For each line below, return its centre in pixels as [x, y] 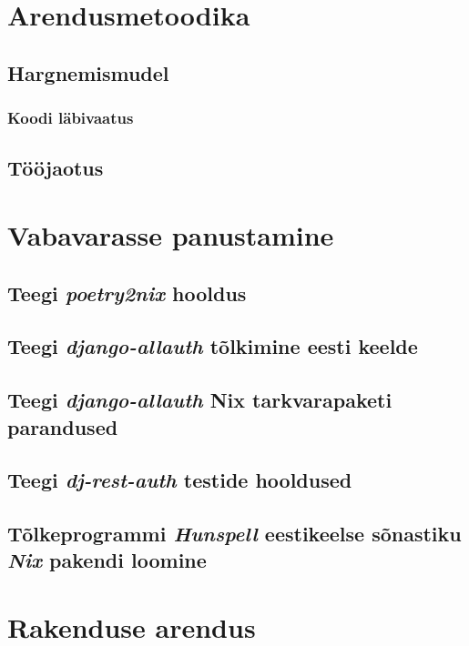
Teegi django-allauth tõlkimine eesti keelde [213, 346]
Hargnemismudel [88, 72]
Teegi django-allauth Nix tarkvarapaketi [200, 400]
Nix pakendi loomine [107, 560]
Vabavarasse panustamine [171, 234]
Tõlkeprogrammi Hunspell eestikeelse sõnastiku [234, 534]
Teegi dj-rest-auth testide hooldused [180, 480]
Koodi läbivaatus [71, 118]
